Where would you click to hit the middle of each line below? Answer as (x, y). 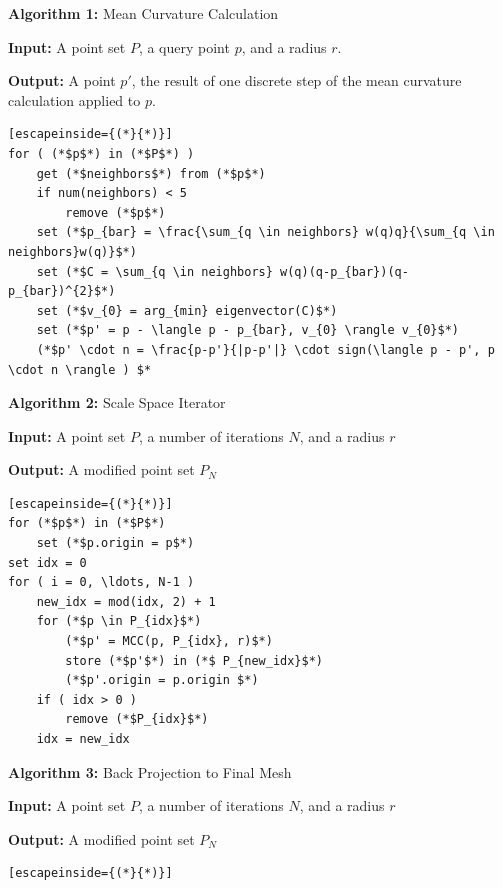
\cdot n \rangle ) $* (80, 369)
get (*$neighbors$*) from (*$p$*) (151, 173)
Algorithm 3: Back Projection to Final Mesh (150, 771)
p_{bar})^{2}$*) (62, 291)
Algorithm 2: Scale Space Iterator (117, 402)
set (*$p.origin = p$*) (115, 543)
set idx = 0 (47, 562)
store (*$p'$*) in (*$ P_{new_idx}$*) (194, 660)
